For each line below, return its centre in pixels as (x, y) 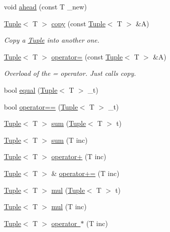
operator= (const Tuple (87, 56)
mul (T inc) (69, 206)
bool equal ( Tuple (31, 89)
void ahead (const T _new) (45, 6)
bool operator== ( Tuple (41, 106)
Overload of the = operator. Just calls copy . (70, 73)
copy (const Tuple (79, 23)
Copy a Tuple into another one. (52, 40)
